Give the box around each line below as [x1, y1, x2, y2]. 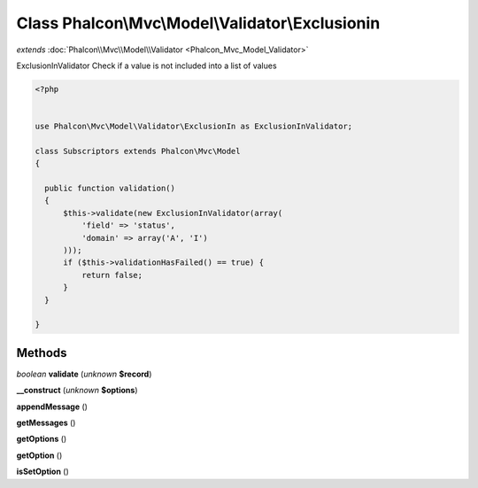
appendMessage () [16, 401, 89, 412]
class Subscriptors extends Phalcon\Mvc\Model [35, 146, 241, 156]
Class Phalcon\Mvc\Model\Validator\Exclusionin [16, 13, 381, 33]
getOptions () [16, 434, 67, 445]
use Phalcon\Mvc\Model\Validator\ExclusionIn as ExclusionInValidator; [35, 121, 353, 132]
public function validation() [44, 183, 176, 194]
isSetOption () [16, 466, 70, 477]
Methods [16, 345, 67, 360]
